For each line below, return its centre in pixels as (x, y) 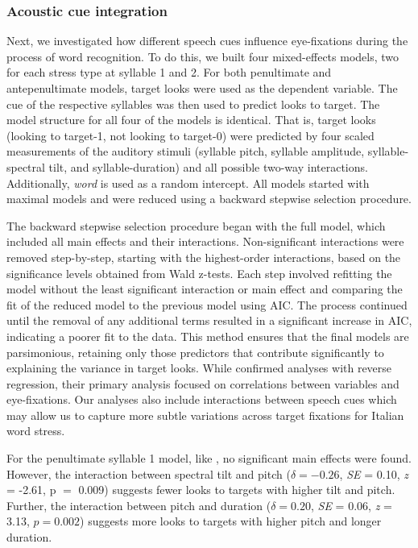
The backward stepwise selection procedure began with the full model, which (196, 225)
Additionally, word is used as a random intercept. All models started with (188, 183)
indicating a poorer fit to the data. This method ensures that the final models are (208, 336)
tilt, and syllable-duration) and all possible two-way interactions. (208, 166)
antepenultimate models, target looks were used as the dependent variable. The (202, 88)
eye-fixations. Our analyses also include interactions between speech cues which (202, 399)
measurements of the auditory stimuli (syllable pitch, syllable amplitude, (186, 151)
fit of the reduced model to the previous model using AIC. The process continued (207, 304)
